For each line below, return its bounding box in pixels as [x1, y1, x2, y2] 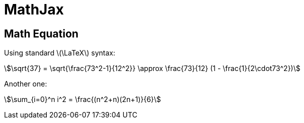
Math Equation [4, 27, 79, 40]
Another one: [4, 79, 47, 88]
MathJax [4, 1, 64, 18]
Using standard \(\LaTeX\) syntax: [4, 48, 116, 57]
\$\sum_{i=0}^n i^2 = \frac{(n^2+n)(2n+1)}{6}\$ [4, 95, 161, 104]
